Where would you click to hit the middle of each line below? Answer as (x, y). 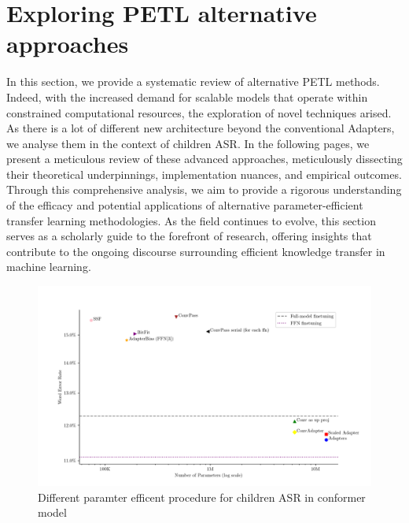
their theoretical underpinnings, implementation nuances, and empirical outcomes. (204, 174)
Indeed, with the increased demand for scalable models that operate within (187, 96)
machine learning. (49, 267)
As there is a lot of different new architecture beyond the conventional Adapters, (201, 128)
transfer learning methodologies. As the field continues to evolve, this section (191, 220)
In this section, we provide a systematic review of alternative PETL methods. (193, 82)
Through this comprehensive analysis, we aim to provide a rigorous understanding (204, 189)
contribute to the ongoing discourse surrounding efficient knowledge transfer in (196, 251)
